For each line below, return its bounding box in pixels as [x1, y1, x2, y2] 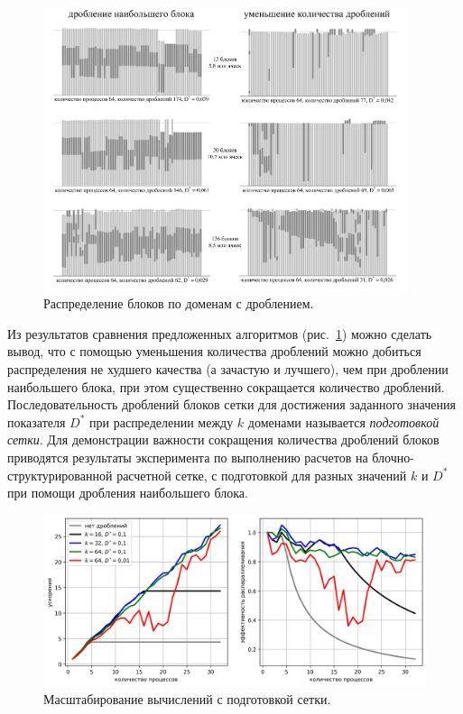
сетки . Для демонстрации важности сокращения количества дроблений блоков [7, 430, 440, 449]
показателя [7, 412, 66, 431]
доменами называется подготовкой [247, 412, 440, 431]
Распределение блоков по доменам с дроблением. [43, 294, 314, 313]
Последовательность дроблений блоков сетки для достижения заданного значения [7, 395, 456, 414]
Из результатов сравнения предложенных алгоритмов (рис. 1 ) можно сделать [7, 324, 432, 343]
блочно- [372, 447, 414, 466]
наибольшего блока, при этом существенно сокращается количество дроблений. [7, 377, 445, 396]
